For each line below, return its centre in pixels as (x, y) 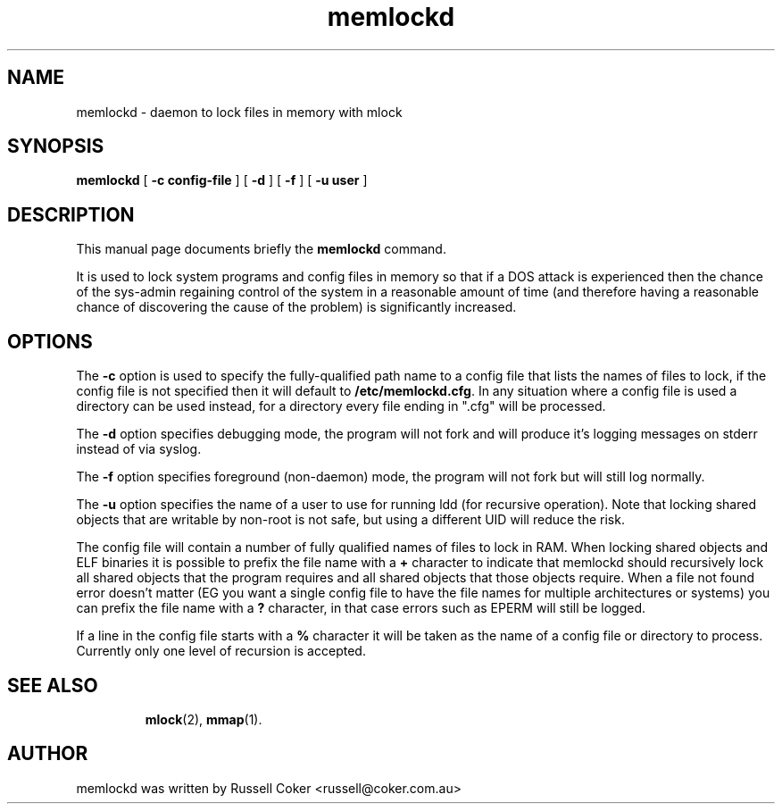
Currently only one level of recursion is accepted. (221, 651)
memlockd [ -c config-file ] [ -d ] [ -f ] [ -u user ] (222, 180)
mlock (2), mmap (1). (204, 719)
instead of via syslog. (139, 449)
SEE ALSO (53, 685)
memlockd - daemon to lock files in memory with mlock (239, 112)
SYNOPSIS (56, 146)
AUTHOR (48, 754)
